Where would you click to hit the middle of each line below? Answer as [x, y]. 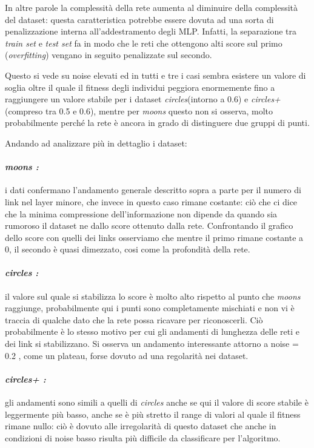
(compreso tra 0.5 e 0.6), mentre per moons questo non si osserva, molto [139, 110]
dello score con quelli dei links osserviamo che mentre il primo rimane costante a [154, 237]
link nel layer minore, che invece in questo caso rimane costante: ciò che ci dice [151, 201]
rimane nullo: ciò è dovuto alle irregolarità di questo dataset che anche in [141, 426]
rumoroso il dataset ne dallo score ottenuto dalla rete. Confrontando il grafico [149, 226]
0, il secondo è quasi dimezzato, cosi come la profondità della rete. [128, 249]
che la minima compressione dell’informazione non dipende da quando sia [141, 213]
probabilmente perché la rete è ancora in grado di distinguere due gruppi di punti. [157, 123]
